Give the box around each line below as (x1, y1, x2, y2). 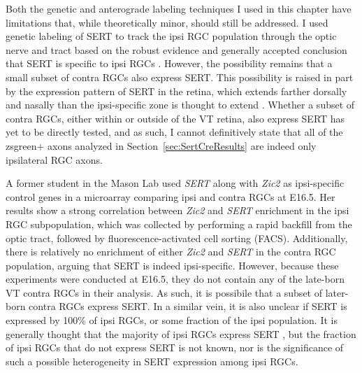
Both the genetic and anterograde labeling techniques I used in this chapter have (6, 1, 352, 15)
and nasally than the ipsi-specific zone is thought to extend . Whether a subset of (6, 97, 355, 112)
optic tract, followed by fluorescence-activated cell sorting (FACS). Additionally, (6, 230, 348, 245)
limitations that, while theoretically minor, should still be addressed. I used (6, 15, 328, 29)
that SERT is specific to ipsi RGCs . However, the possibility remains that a (6, 56, 333, 71)
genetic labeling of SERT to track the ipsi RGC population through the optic (6, 29, 337, 43)
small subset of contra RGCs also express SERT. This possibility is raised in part (6, 69, 354, 84)
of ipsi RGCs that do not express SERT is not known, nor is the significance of (6, 340, 344, 355)
